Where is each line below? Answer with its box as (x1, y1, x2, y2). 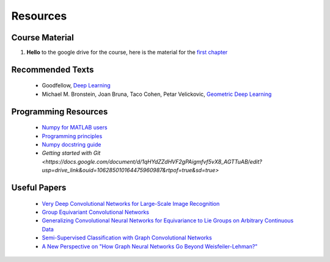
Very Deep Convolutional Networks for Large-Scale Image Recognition (42, 200, 220, 207)
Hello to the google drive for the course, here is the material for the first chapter (26, 49, 228, 56)
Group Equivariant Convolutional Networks (42, 208, 150, 216)
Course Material (11, 32, 75, 43)
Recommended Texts (11, 64, 94, 75)
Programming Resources (11, 106, 108, 117)
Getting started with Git (42, 150, 101, 157)
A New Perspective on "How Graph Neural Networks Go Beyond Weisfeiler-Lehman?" (42, 242, 258, 250)
